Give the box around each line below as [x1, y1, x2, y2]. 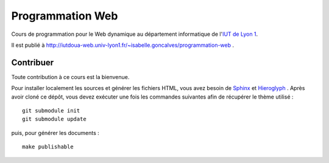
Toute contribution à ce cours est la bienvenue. [11, 73, 130, 80]
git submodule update [22, 116, 87, 123]
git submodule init [22, 107, 80, 114]
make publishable [22, 144, 74, 150]
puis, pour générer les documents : [11, 129, 100, 136]
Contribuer [11, 57, 54, 68]
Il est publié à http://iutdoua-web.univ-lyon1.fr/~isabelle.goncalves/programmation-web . [11, 41, 235, 49]
